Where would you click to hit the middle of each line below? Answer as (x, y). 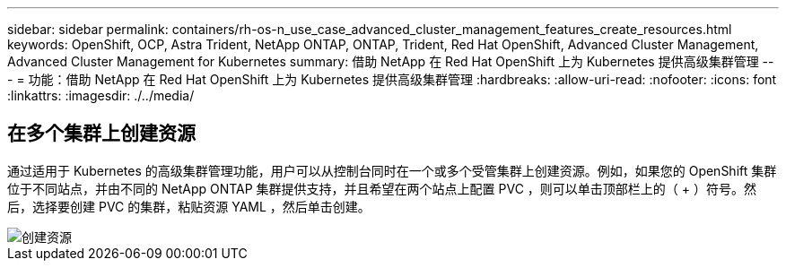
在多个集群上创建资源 (101, 134)
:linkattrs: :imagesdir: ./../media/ (101, 95)
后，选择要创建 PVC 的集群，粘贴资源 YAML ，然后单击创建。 (189, 206)
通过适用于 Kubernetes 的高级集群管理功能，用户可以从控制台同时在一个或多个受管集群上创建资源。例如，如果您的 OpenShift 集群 (392, 170)
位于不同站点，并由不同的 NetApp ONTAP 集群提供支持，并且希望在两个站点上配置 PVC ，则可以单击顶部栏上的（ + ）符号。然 (382, 188)
